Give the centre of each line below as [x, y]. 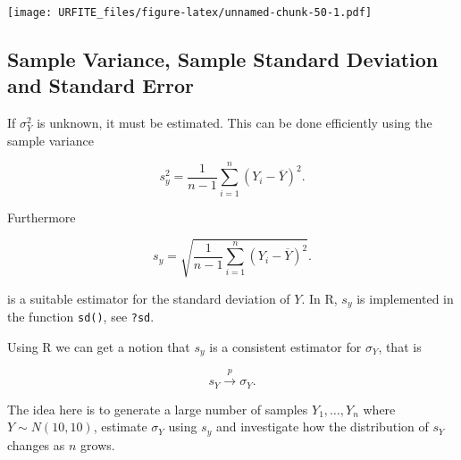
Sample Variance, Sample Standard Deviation [223, 59]
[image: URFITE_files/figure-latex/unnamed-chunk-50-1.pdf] [190, 13]
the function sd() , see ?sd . [81, 317]
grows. [98, 444]
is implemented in [405, 298]
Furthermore [42, 217]
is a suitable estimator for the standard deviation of [149, 298]
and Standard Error [101, 85]
